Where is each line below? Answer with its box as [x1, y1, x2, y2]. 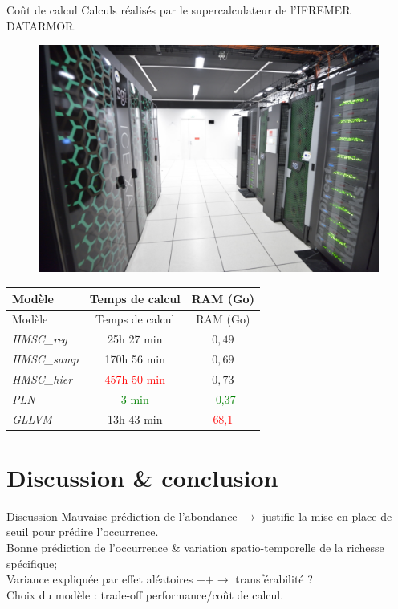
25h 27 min [108, 331, 163, 347]
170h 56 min [104, 351, 165, 367]
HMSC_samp [12, 351, 79, 367]
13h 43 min [108, 410, 163, 427]
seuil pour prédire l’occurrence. [6, 523, 159, 540]
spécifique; [6, 554, 58, 571]
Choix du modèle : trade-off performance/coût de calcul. [6, 586, 284, 603]
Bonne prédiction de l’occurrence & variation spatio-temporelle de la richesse [6, 538, 384, 555]
